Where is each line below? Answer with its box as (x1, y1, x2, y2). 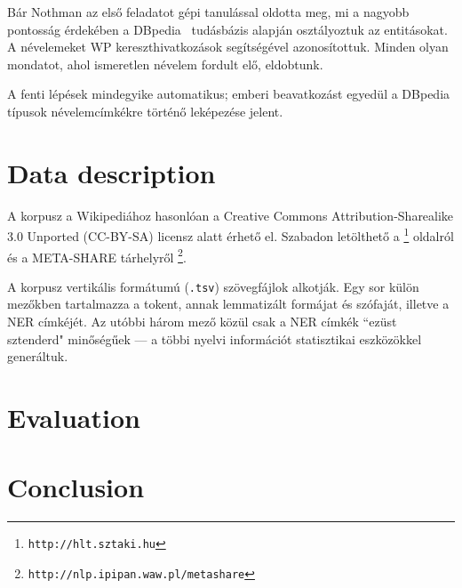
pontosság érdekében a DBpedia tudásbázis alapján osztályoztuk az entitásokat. (7, 20, 448, 38)
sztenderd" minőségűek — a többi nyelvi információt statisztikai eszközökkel (7, 329, 422, 348)
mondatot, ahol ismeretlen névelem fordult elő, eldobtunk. (7, 54, 323, 73)
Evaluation (7, 399, 140, 435)
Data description (7, 154, 216, 190)
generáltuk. (7, 347, 68, 366)
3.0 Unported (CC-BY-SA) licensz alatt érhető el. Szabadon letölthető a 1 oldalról (7, 224, 454, 245)
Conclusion (7, 469, 145, 505)
